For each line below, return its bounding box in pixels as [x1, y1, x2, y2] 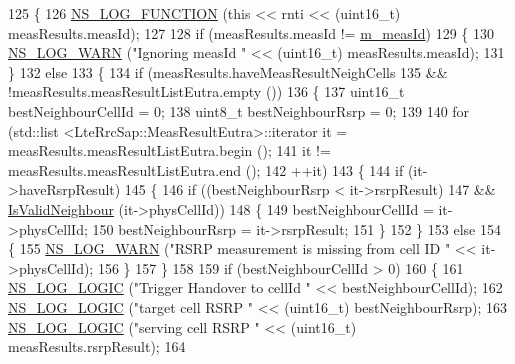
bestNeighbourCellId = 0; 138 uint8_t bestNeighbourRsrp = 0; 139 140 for [8, 100, 470, 121]
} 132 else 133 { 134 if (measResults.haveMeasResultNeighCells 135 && [8, 61, 448, 82]
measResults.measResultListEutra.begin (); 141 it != [8, 140, 331, 161]
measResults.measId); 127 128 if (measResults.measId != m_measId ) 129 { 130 [8, 22, 494, 43]
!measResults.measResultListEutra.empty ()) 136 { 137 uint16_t [8, 81, 405, 102]
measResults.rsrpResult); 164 [8, 336, 186, 357]
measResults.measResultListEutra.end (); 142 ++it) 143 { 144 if [8, 159, 404, 180]
